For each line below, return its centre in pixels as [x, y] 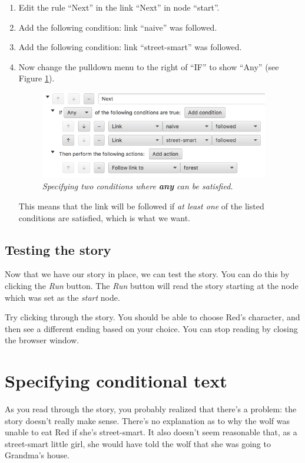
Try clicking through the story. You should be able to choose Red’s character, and [152, 317]
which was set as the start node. [62, 297]
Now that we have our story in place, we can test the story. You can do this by [147, 274]
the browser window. [42, 340]
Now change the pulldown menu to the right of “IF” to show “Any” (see [149, 66]
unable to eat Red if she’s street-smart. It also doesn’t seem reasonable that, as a [151, 432]
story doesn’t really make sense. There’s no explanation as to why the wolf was [147, 420]
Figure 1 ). [37, 78]
